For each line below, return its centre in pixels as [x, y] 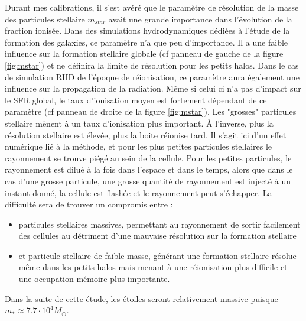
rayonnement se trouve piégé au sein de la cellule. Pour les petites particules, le [148, 158]
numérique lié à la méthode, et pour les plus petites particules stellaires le [139, 146]
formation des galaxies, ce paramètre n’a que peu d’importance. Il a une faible [147, 42]
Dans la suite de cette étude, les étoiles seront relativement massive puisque [141, 298]
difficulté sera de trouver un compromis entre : [89, 204]
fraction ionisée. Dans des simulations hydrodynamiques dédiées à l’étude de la [147, 30]
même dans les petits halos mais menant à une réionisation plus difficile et [153, 267]
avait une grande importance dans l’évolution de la [200, 19]
